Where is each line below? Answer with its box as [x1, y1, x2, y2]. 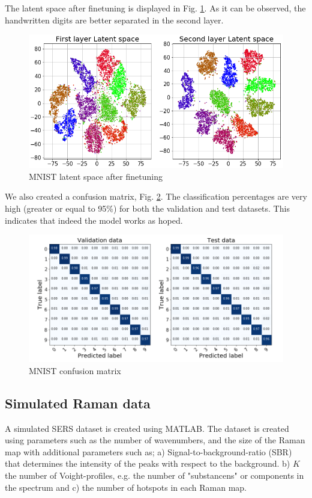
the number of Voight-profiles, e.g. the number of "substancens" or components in [5, 469, 304, 481]
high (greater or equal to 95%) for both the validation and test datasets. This [5, 201, 290, 214]
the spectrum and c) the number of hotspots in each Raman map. [5, 481, 247, 493]
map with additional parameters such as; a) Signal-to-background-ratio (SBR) [5, 445, 292, 458]
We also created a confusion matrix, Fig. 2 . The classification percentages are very [5, 190, 307, 203]
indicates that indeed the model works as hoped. [5, 214, 183, 226]
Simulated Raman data [5, 393, 151, 412]
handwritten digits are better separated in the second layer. [5, 13, 224, 26]
